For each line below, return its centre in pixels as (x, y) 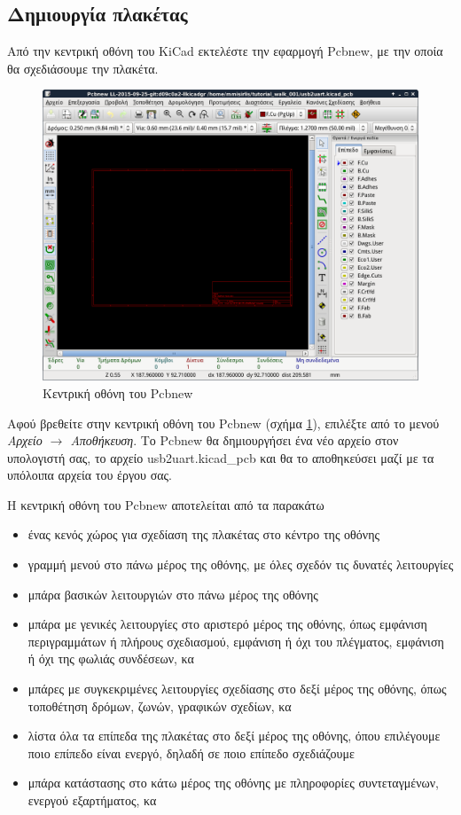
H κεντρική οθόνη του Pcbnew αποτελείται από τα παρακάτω (166, 504)
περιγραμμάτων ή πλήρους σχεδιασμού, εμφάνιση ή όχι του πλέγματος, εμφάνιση (236, 641)
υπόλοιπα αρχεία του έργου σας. (90, 475)
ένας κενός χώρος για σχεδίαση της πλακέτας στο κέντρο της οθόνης (204, 534)
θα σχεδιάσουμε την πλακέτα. (83, 68)
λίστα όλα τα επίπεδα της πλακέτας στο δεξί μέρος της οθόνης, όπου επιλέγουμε (234, 736)
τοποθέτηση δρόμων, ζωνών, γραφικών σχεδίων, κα (160, 705)
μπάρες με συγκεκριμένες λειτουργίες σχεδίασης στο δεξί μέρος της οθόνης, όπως (237, 689)
